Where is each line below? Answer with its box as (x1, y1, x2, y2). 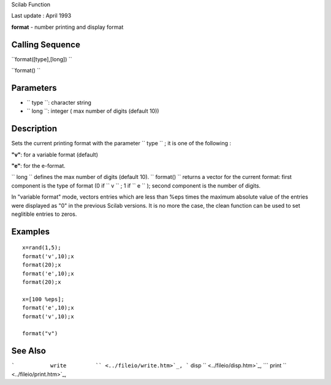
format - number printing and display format (11, 23, 124, 31)
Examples (11, 226, 50, 237)
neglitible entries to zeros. (11, 210, 77, 218)
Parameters (11, 83, 57, 93)
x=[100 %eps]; (22, 295, 64, 303)
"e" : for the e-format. (11, 162, 66, 170)
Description (11, 123, 58, 134)
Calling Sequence (11, 39, 81, 50)
